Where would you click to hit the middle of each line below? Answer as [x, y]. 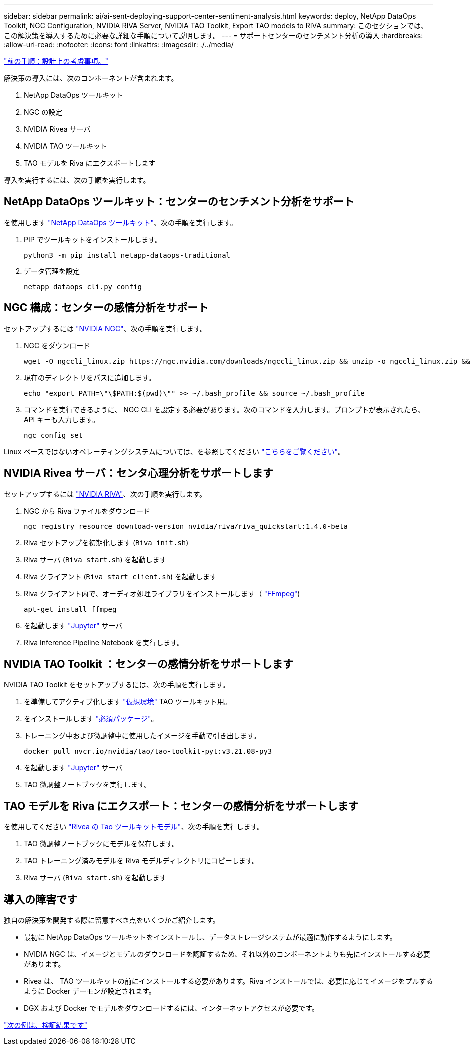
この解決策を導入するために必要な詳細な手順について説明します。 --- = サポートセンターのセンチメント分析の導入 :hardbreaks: [214, 36]
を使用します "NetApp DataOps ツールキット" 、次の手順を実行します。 [120, 222]
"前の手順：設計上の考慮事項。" [56, 61]
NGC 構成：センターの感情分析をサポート [106, 308]
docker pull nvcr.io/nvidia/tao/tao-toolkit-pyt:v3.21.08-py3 [148, 751]
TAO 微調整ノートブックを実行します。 [88, 785]
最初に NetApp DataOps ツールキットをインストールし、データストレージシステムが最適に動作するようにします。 [210, 937]
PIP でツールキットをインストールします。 [93, 239]
